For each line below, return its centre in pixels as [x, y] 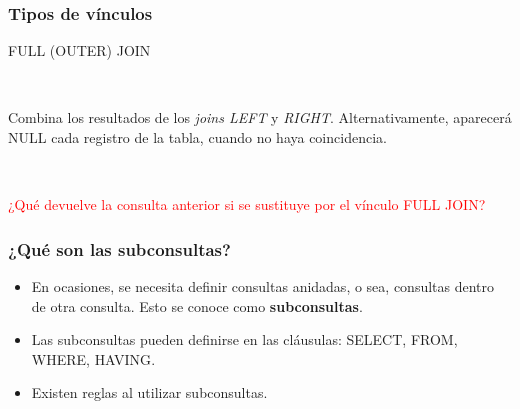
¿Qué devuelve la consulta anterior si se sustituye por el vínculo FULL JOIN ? [247, 204]
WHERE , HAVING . [93, 358]
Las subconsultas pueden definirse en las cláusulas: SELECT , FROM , [244, 339]
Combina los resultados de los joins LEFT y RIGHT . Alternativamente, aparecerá [260, 117]
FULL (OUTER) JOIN [79, 50]
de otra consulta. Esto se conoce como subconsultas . [197, 305]
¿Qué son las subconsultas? [119, 248]
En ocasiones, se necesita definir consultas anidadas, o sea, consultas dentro [263, 286]
